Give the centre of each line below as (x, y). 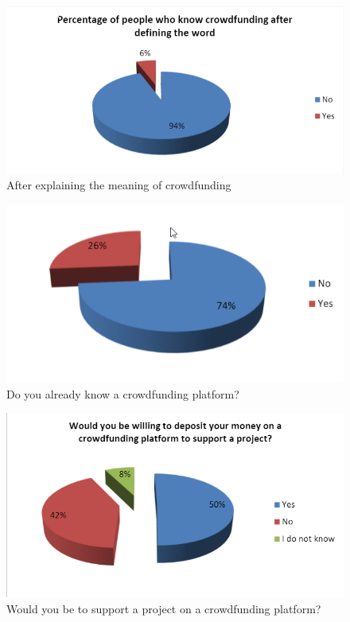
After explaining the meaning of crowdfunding (119, 185)
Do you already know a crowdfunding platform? (123, 393)
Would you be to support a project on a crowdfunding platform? (164, 609)
